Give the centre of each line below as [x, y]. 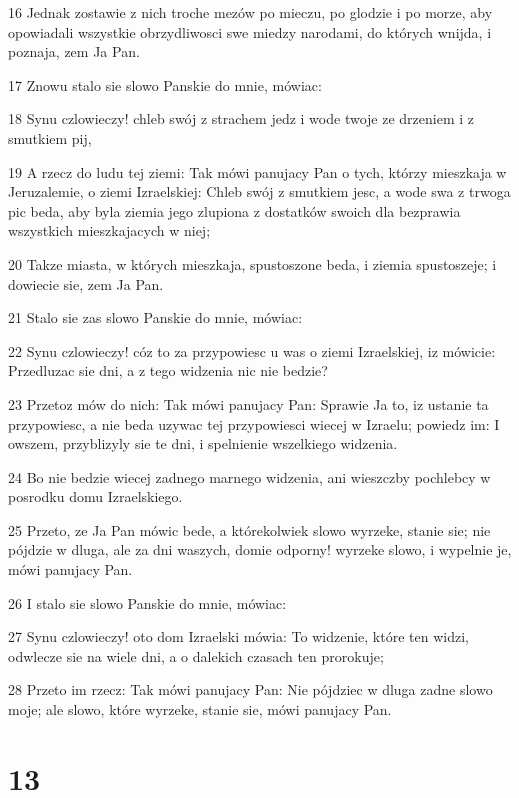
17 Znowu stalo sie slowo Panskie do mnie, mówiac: [165, 84]
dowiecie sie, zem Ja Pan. [86, 283]
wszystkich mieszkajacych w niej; [109, 230]
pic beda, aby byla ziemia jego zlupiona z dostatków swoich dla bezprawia [234, 210]
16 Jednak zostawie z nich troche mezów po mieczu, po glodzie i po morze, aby [250, 12]
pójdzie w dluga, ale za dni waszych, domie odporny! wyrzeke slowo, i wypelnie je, [260, 549]
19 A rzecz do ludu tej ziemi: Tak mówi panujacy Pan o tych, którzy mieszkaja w [257, 171]
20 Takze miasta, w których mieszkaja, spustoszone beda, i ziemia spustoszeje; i [252, 263]
